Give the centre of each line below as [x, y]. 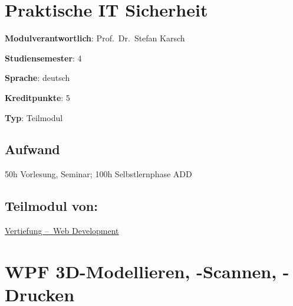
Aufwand [32, 149]
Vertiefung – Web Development [62, 231]
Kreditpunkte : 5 [37, 97]
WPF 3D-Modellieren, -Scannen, [141, 271]
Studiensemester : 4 [43, 58]
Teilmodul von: [51, 206]
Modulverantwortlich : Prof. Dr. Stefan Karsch [95, 38]
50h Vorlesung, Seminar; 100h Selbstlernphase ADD [98, 174]
